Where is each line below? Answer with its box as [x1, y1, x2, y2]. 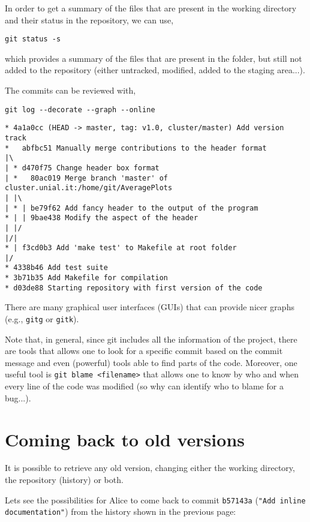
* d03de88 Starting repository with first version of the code [5, 283, 263, 292]
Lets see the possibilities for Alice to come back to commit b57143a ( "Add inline [5, 493, 306, 506]
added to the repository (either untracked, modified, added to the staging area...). [5, 64, 305, 76]
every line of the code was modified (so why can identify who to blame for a [5, 380, 284, 392]
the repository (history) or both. [5, 473, 124, 486]
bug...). [5, 391, 31, 404]
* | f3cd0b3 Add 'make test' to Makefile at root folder [5, 244, 237, 253]
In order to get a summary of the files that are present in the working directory [5, 2, 297, 14]
